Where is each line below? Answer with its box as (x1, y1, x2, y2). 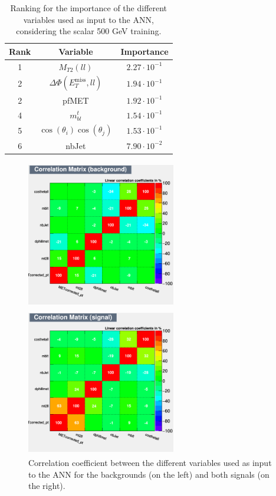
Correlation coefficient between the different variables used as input (28, 457, 272, 469)
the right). (28, 480, 65, 492)
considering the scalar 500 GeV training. (16, 25, 162, 37)
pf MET (63, 94, 89, 106)
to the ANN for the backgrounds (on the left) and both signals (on (28, 468, 270, 480)
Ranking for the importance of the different (10, 2, 167, 14)
